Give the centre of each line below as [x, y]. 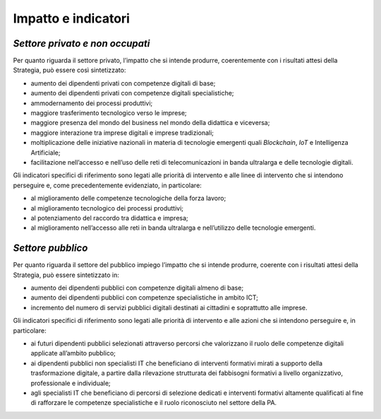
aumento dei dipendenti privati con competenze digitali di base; [123, 83]
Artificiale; [46, 153]
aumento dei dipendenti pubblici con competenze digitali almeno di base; [137, 288]
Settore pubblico [50, 248]
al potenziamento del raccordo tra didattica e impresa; [109, 218]
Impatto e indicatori [72, 18]
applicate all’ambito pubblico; [73, 353]
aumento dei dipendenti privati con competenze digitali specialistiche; [132, 93]
